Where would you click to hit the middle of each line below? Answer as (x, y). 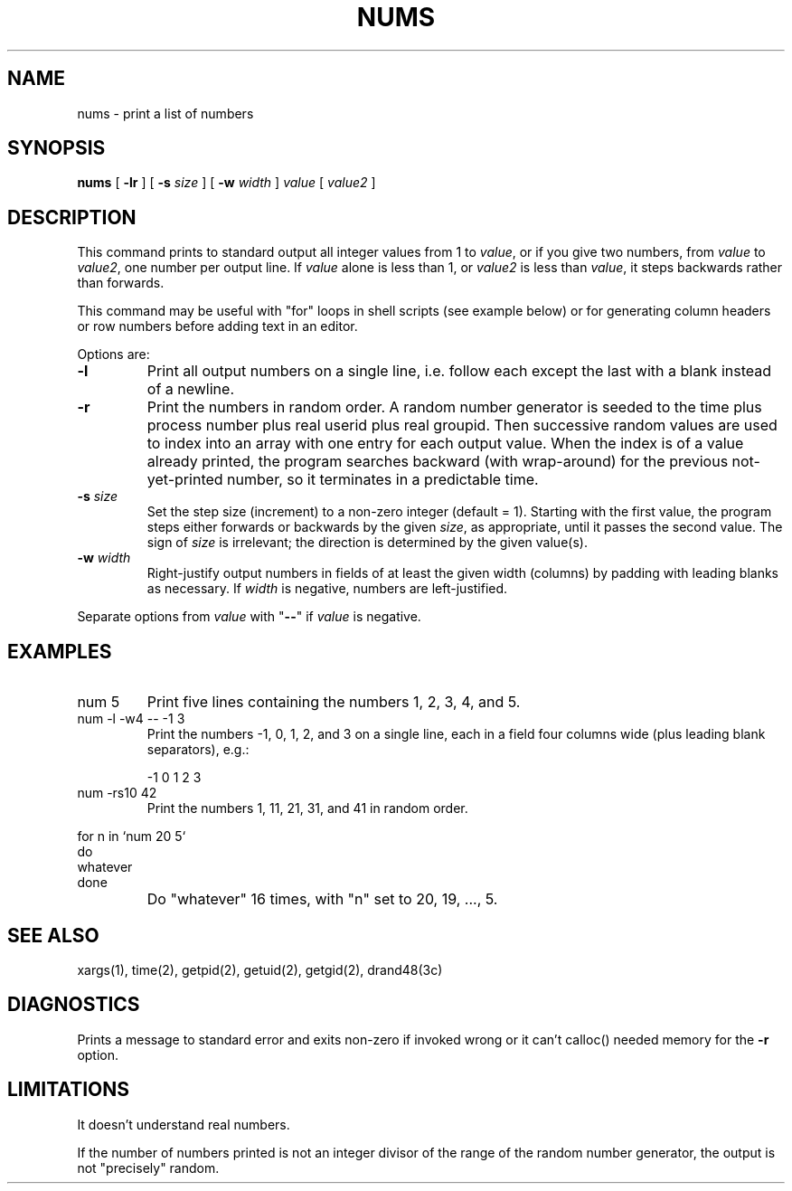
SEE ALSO (53, 935)
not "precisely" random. (148, 1167)
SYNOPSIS (57, 148)
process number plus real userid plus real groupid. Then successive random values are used (462, 425)
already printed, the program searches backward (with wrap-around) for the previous (438, 462)
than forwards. (121, 283)
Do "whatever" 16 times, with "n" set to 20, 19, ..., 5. (322, 899)
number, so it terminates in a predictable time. (383, 480)
